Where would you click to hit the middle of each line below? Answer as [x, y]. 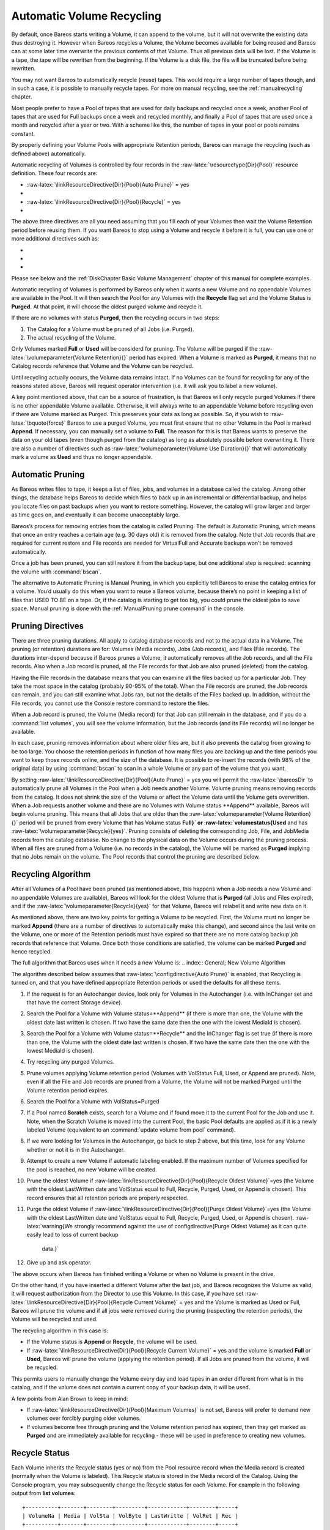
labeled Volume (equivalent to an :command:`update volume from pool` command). [131, 1130]
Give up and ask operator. [59, 1263]
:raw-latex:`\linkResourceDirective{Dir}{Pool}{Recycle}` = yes [104, 201]
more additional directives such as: [55, 239]
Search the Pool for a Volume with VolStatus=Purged [93, 1101]
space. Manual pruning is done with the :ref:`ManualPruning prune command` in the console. [128, 608]
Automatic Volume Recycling [86, 16]
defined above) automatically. [49, 154]
